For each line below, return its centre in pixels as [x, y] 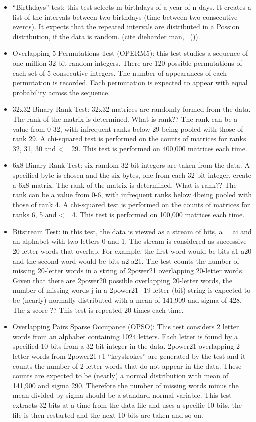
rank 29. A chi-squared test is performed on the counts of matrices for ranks [129, 139]
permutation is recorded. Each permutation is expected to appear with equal [130, 82]
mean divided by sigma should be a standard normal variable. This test [122, 395]
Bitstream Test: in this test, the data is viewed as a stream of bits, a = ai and [132, 231]
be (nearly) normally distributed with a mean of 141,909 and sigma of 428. [127, 300]
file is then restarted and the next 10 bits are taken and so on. [108, 415]
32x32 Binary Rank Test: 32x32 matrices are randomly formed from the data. [132, 109]
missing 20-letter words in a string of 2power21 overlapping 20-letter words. [128, 270]
